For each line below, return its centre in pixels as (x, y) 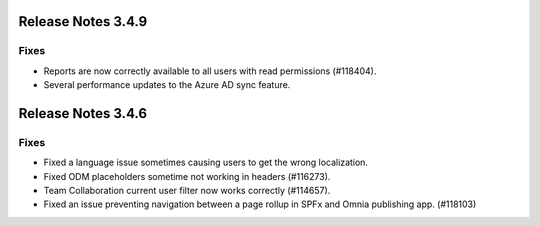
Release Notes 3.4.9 (83, 21)
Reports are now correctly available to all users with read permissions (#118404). (210, 71)
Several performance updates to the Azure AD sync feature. (167, 85)
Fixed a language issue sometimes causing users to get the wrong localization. (206, 162)
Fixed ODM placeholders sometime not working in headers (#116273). (187, 176)
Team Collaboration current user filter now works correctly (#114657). (187, 191)
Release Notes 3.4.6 (83, 113)
